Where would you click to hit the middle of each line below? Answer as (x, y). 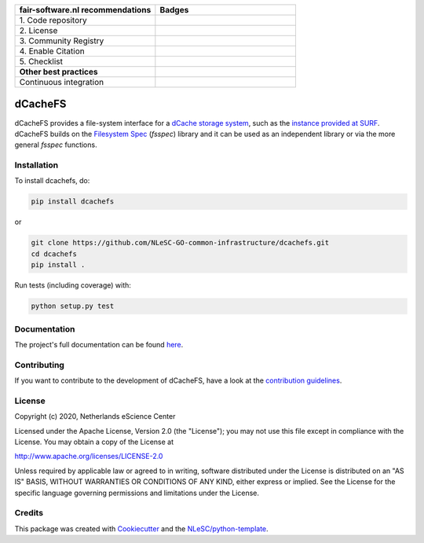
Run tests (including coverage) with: (73, 285)
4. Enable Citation (52, 51)
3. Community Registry (62, 41)
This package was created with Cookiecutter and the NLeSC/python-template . (141, 528)
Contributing (39, 365)
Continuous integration (62, 82)
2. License (38, 30)
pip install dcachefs (73, 202)
